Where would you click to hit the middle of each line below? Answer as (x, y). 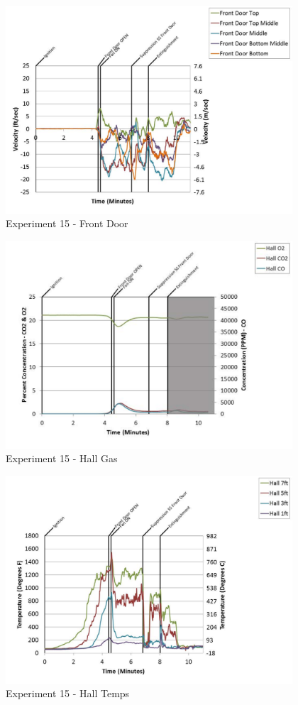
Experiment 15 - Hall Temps (68, 693)
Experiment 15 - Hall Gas (62, 458)
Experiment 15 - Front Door (67, 223)
